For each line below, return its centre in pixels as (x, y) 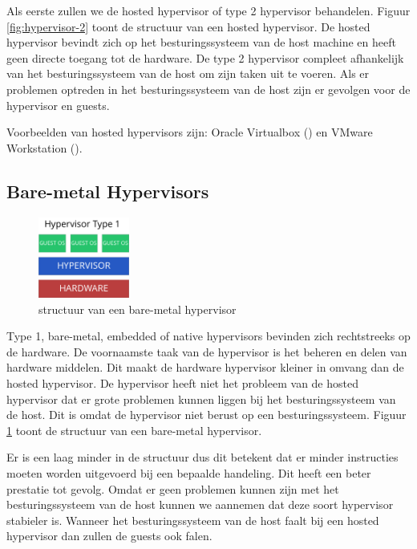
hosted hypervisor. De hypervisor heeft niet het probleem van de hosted (182, 382)
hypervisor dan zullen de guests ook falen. (109, 536)
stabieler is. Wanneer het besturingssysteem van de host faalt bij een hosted (193, 520)
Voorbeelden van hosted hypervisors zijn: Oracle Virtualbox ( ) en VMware (190, 132)
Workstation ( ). (45, 147)
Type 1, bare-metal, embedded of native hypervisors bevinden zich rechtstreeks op (208, 336)
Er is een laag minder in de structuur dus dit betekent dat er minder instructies (202, 457)
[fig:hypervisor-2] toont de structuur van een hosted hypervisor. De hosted (188, 26)
